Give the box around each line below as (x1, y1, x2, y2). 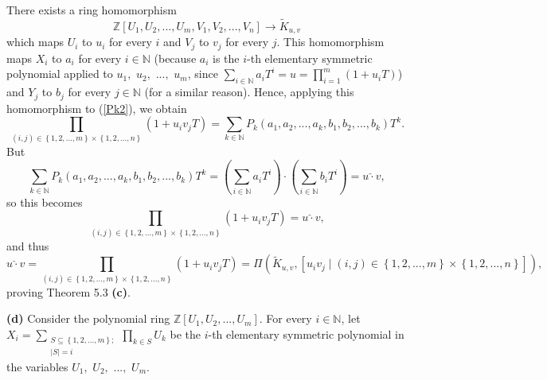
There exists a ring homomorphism (6, 2, 177, 17)
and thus (6, 237, 49, 254)
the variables (6, 358, 68, 374)
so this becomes (6, 193, 83, 210)
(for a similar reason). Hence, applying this (144, 83, 354, 100)
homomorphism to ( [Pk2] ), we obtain (6, 99, 187, 116)
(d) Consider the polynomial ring (6, 310, 170, 327)
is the (213, 49, 240, 66)
